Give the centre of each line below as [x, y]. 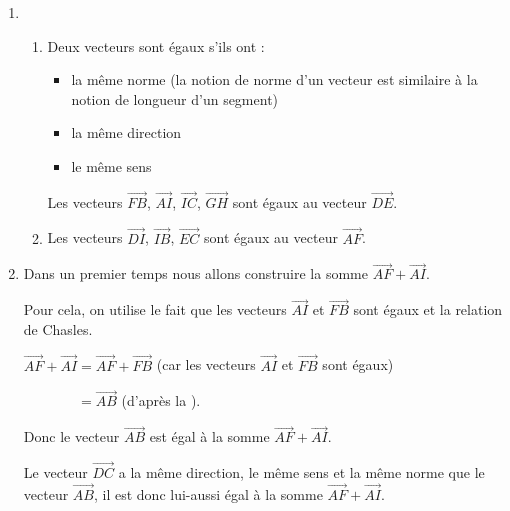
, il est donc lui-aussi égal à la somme [208, 493]
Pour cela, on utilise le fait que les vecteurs [155, 309]
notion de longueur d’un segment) [175, 98]
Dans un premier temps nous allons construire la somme [195, 273]
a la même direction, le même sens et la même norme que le [301, 472]
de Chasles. [58, 328]
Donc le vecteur [71, 436]
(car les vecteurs [206, 364]
